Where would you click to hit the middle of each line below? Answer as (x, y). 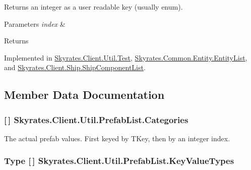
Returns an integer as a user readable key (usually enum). (93, 7)
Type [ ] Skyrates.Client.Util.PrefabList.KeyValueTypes (119, 161)
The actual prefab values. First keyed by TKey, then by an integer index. (117, 138)
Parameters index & (35, 23)
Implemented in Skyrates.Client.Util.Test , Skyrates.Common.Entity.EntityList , (126, 57)
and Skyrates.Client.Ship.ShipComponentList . (75, 67)
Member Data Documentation (84, 95)
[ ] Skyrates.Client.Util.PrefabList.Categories (96, 119)
